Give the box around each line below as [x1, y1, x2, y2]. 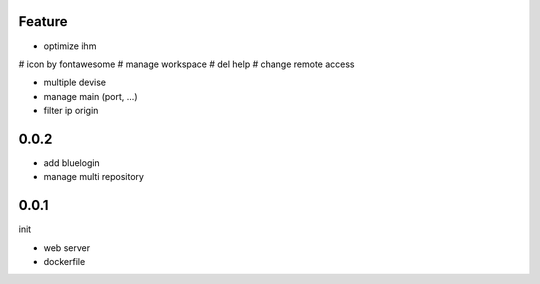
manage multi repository [43, 171, 145, 183]
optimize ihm [43, 40, 97, 52]
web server [43, 241, 90, 254]
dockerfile [43, 256, 86, 268]
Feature [18, 13, 68, 30]
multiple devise [43, 76, 107, 89]
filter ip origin [43, 105, 99, 117]
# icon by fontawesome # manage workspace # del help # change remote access [18, 58, 355, 70]
